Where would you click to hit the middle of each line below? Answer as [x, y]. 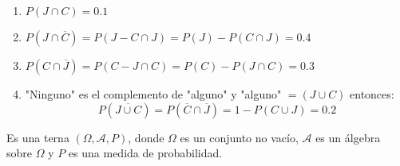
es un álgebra [348, 137]
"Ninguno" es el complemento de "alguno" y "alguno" [153, 94]
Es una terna [38, 137]
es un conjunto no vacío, [239, 137]
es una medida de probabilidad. [145, 153]
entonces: [372, 94]
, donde [146, 137]
